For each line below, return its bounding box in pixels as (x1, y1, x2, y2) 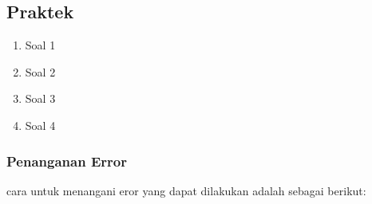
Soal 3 (25, 90, 56, 107)
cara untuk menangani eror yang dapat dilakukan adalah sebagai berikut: (6, 182, 366, 198)
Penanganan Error (6, 151, 127, 171)
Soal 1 (25, 37, 56, 53)
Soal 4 (25, 116, 56, 133)
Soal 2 (25, 63, 56, 80)
